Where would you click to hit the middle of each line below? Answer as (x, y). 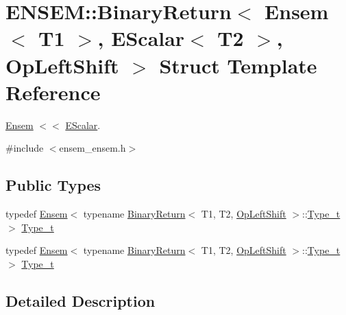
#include (25, 148)
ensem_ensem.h (92, 148)
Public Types (53, 185)
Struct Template (238, 65)
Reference (53, 92)
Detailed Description (81, 300)
